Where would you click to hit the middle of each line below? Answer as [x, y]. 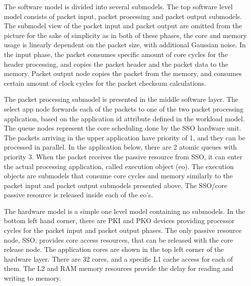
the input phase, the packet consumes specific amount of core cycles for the [116, 54]
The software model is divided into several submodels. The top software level [118, 6]
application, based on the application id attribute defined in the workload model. [125, 118]
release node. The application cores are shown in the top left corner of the [114, 249]
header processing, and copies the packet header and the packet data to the [116, 64]
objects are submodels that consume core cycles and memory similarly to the [118, 176]
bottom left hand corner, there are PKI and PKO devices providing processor [119, 220]
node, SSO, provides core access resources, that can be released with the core [118, 239]
